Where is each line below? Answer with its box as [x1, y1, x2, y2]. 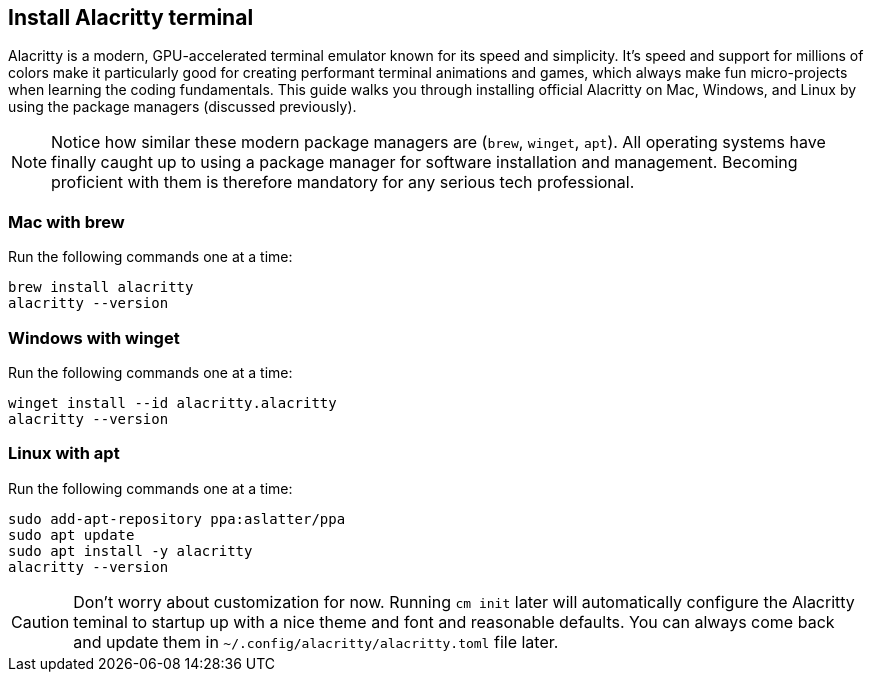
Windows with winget [8, 327, 180, 348]
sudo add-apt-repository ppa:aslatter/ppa [8, 510, 346, 527]
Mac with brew [8, 211, 125, 232]
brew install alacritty [8, 279, 194, 296]
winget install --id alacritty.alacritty [8, 394, 337, 411]
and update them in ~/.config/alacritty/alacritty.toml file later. [73, 631, 559, 652]
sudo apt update [8, 526, 135, 543]
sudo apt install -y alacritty [8, 542, 253, 559]
